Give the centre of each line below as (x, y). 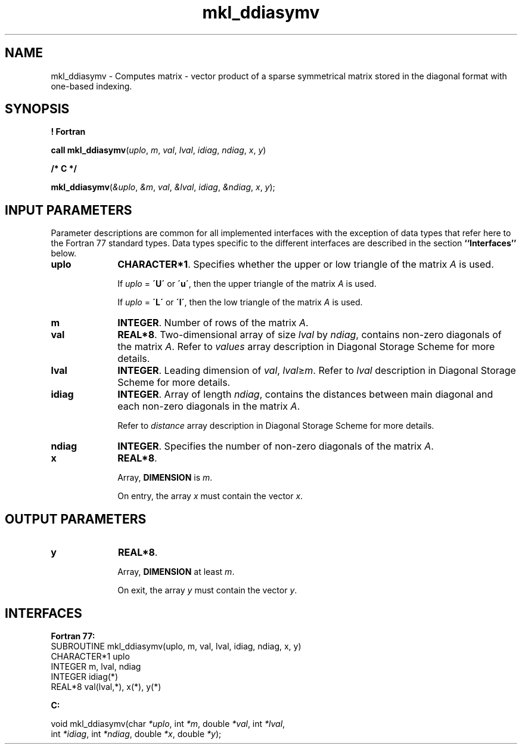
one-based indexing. (91, 86)
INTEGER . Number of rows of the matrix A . (213, 323)
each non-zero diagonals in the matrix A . (209, 406)
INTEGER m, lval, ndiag (96, 666)
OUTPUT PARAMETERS (76, 519)
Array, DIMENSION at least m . (176, 572)
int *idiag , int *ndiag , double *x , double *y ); (136, 733)
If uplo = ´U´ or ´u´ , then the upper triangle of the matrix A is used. (247, 284)
